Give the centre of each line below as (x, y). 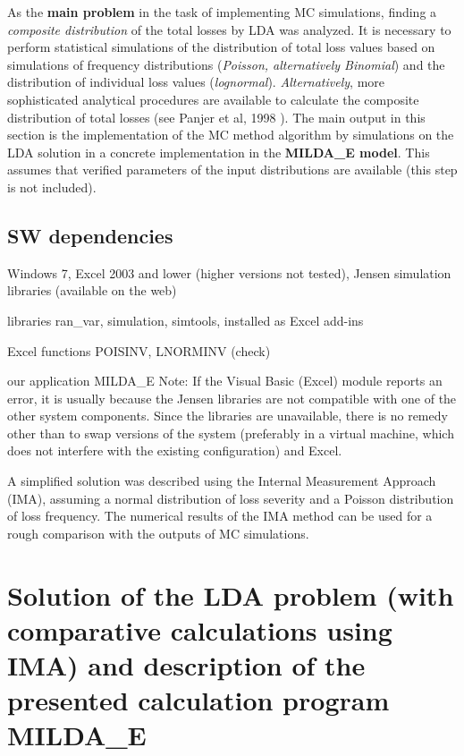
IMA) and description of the (186, 665)
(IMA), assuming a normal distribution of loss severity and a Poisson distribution (231, 498)
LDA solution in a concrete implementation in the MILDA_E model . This (219, 152)
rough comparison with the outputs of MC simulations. (158, 533)
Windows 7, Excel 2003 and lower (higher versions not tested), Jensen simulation (229, 272)
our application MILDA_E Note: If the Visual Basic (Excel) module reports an (225, 381)
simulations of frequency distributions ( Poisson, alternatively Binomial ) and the (226, 64)
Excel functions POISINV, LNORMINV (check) (139, 350)
